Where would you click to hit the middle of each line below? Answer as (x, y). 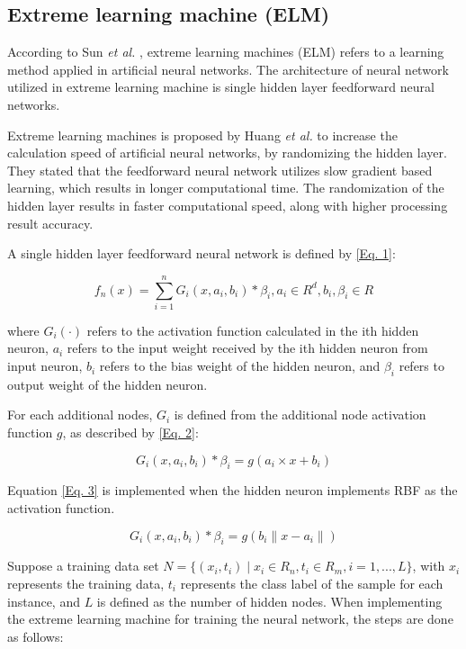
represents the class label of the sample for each (312, 583)
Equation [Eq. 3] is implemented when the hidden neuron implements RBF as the (233, 490)
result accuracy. (50, 223)
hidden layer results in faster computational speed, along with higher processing (228, 205)
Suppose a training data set (83, 566)
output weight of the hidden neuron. (108, 384)
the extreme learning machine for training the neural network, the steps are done (230, 619)
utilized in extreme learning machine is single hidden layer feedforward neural (221, 87)
